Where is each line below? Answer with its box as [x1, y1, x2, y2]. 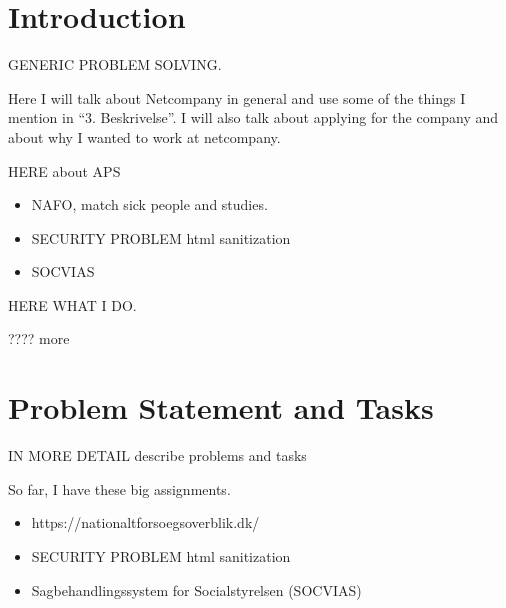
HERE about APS [8, 160, 121, 181]
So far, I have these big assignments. [8, 478, 231, 499]
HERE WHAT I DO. [8, 294, 137, 315]
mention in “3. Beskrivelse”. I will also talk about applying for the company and [8, 107, 499, 128]
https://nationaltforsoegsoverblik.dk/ [31, 512, 260, 533]
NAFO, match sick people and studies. [31, 194, 268, 215]
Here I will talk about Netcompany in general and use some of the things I [8, 87, 466, 108]
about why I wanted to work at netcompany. [8, 126, 281, 147]
